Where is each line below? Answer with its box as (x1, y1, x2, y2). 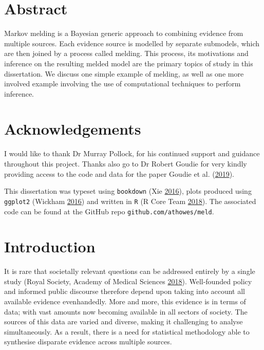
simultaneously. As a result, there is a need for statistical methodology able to (4, 326, 250, 337)
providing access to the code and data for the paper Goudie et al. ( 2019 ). (4, 168, 234, 179)
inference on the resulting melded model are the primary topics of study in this (4, 58, 253, 68)
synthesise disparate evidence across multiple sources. (4, 336, 172, 347)
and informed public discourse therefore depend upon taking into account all (4, 286, 245, 297)
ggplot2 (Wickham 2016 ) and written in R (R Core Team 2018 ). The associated (4, 195, 256, 206)
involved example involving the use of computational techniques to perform (4, 78, 241, 89)
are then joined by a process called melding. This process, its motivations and (4, 48, 249, 59)
